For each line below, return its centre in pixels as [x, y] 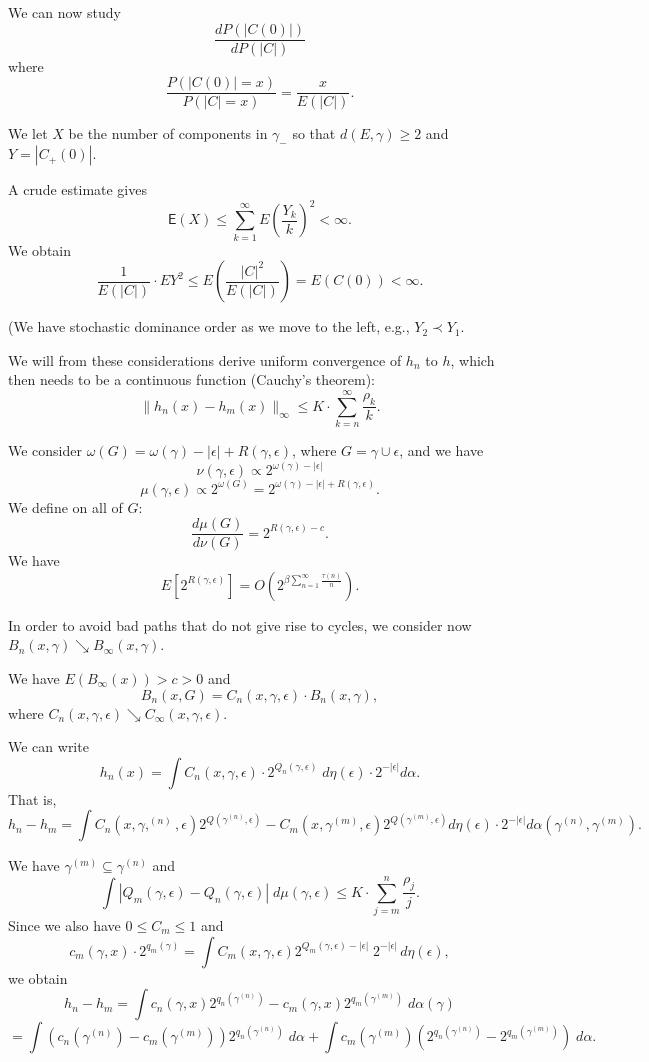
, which [472, 359]
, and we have [441, 450]
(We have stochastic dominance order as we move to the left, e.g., [209, 326]
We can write [48, 746]
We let [28, 133]
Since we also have [64, 925]
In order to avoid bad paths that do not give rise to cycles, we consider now [240, 624]
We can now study [64, 12]
